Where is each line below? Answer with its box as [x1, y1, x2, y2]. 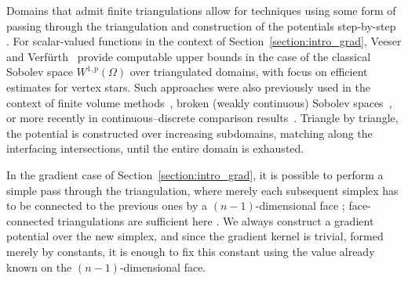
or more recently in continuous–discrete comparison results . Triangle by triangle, [6, 110, 399, 126]
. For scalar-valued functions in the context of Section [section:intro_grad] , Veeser [6, 33, 402, 49]
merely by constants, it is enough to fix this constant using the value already [6, 243, 375, 259]
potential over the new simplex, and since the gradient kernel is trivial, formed [6, 228, 384, 244]
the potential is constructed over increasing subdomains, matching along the [6, 124, 373, 141]
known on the [6, 258, 72, 275]
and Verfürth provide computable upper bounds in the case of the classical [6, 48, 371, 64]
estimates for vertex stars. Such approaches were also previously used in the [6, 78, 370, 95]
